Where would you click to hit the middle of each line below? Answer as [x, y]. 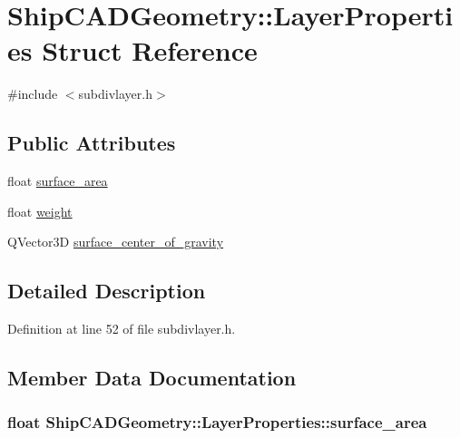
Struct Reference [150, 50]
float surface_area [58, 181]
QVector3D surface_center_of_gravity [116, 242]
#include [33, 94]
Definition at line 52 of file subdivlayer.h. [122, 329]
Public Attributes [92, 143]
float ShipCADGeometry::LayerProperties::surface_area [217, 422]
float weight [40, 211]
